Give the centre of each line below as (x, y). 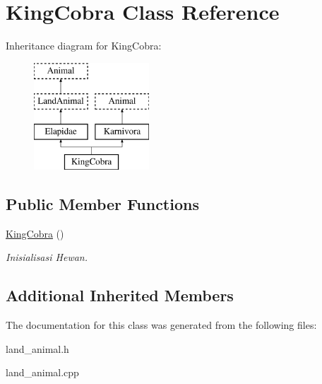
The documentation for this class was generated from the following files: (161, 325)
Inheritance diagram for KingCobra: (84, 46)
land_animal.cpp (42, 372)
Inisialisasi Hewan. (47, 257)
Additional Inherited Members (120, 295)
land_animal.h (37, 348)
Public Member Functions (102, 203)
